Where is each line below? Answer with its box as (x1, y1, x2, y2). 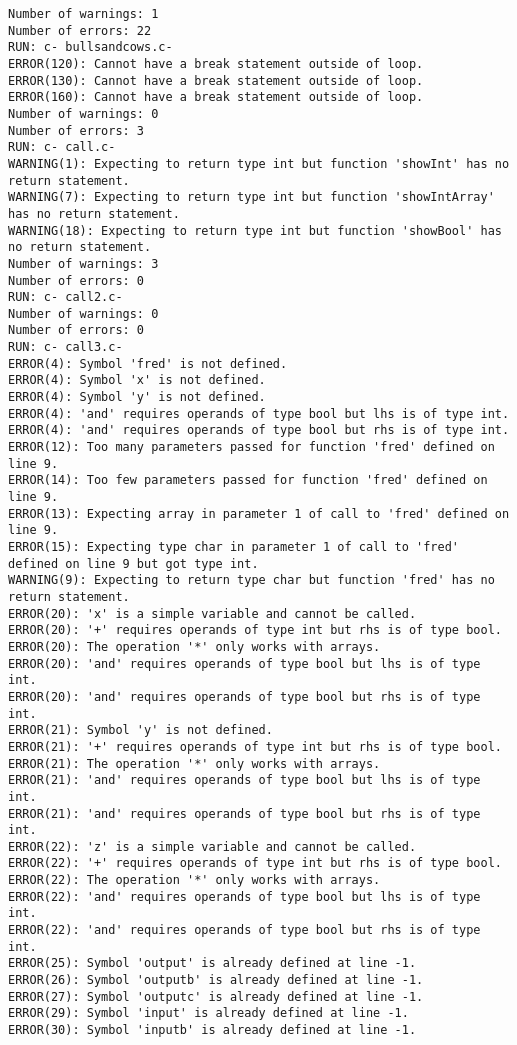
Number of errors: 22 (8, 23, 152, 38)
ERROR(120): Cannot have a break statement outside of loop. (8, 56, 424, 71)
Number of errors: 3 (8, 123, 145, 138)
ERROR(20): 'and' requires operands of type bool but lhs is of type (8, 656, 481, 671)
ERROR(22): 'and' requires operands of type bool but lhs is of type (8, 889, 481, 904)
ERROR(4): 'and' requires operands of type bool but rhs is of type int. (8, 423, 510, 438)
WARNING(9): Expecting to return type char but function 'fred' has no (8, 573, 495, 588)
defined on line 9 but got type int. (8, 556, 259, 571)
